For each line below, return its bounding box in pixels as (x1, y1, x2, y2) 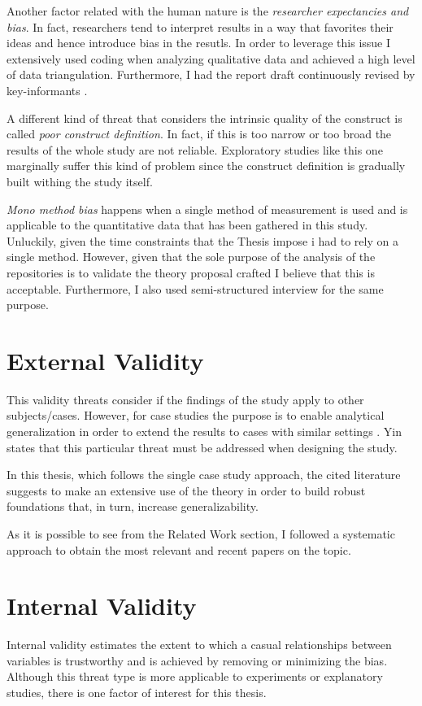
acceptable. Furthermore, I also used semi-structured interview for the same (7, 280, 384, 297)
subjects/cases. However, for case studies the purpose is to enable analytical (7, 407, 385, 424)
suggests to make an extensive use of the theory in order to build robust (7, 482, 366, 499)
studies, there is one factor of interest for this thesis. (7, 684, 267, 701)
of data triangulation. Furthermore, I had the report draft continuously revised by (7, 66, 415, 83)
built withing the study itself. (7, 172, 153, 190)
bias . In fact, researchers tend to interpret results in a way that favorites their (7, 18, 394, 35)
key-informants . (7, 81, 88, 98)
